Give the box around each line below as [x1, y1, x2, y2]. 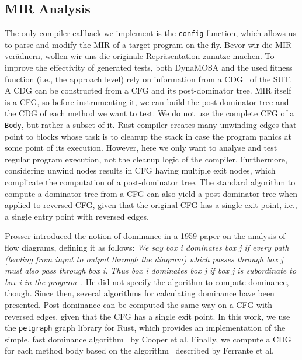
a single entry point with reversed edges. [5, 210, 149, 222]
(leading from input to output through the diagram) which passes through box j [5, 252, 283, 265]
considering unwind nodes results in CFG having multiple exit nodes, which [5, 164, 276, 176]
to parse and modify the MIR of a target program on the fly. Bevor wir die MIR [5, 38, 292, 50]
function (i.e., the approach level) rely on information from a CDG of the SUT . [5, 72, 293, 85]
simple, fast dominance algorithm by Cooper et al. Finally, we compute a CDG [5, 333, 291, 345]
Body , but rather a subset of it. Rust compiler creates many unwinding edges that [5, 119, 297, 131]
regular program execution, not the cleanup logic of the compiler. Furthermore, [5, 153, 287, 165]
